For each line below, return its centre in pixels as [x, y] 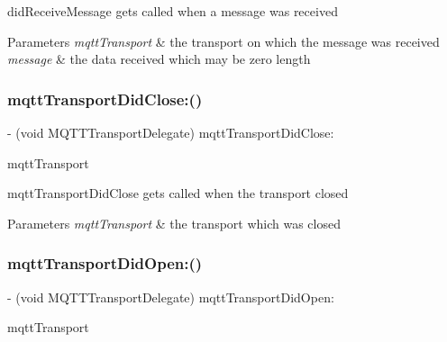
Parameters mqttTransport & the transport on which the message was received [223, 41]
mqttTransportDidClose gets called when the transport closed [178, 193]
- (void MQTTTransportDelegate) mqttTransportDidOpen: [171, 297]
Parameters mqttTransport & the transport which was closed [174, 223]
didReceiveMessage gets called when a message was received [173, 11]
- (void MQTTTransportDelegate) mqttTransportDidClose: [171, 132]
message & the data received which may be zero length [159, 59]
